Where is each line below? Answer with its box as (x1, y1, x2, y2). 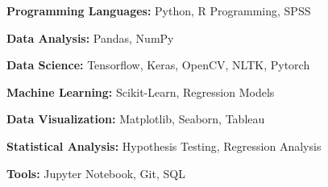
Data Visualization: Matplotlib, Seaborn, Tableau (6, 110, 265, 127)
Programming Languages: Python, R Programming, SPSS (6, 2, 311, 19)
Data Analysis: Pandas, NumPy (6, 29, 174, 46)
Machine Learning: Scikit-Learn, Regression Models (6, 83, 275, 100)
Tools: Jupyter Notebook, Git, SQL (6, 164, 185, 181)
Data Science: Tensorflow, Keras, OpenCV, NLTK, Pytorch (6, 56, 310, 73)
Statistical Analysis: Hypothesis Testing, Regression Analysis (6, 137, 322, 154)
